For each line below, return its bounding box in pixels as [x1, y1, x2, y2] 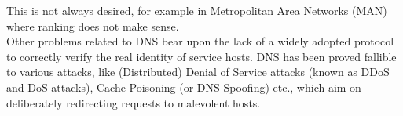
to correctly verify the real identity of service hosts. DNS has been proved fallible [6, 48, 397, 64]
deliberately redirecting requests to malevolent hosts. [6, 94, 261, 111]
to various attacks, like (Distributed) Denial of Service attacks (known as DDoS [6, 63, 390, 80]
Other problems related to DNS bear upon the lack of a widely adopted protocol [6, 33, 394, 49]
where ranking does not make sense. [6, 17, 179, 34]
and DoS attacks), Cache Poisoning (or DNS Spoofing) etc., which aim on [6, 78, 361, 95]
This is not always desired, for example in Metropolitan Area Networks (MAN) [6, 2, 387, 18]
